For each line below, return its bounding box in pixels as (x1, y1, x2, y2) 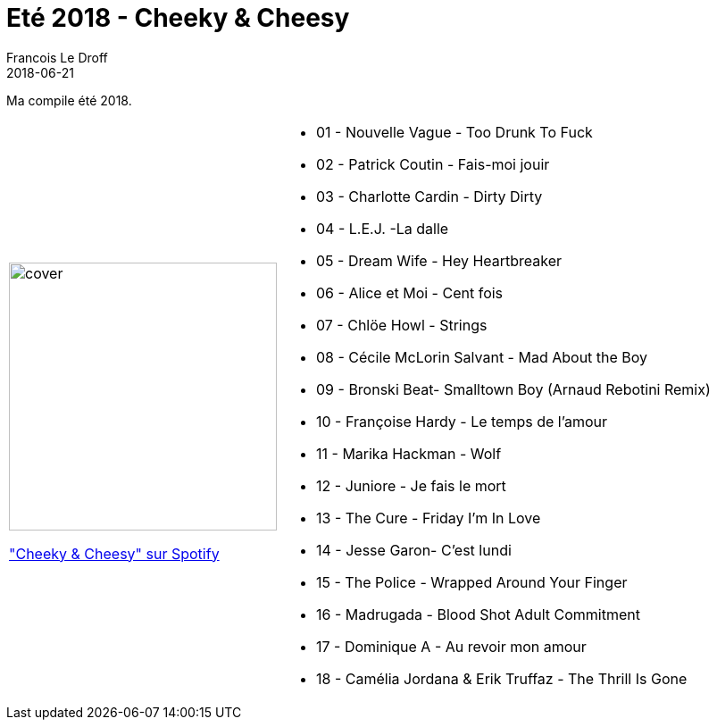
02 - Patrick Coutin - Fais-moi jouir (316, 155, 550, 173)
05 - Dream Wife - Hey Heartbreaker (316, 251, 563, 270)
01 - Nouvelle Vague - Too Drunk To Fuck (316, 122, 593, 141)
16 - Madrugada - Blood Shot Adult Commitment (316, 605, 640, 623)
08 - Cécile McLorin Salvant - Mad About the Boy (316, 347, 648, 366)
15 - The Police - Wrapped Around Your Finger (316, 572, 628, 591)
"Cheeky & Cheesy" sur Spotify (9, 544, 220, 563)
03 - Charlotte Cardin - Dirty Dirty (316, 187, 543, 205)
